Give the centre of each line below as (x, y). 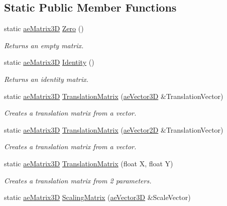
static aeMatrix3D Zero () (44, 28)
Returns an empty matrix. (44, 45)
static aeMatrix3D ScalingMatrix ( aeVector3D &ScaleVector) (97, 197)
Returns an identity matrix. (46, 79)
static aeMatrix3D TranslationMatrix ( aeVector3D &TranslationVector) (114, 96)
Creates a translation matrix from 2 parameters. (78, 180)
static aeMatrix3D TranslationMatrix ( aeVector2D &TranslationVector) (114, 129)
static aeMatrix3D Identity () (49, 62)
